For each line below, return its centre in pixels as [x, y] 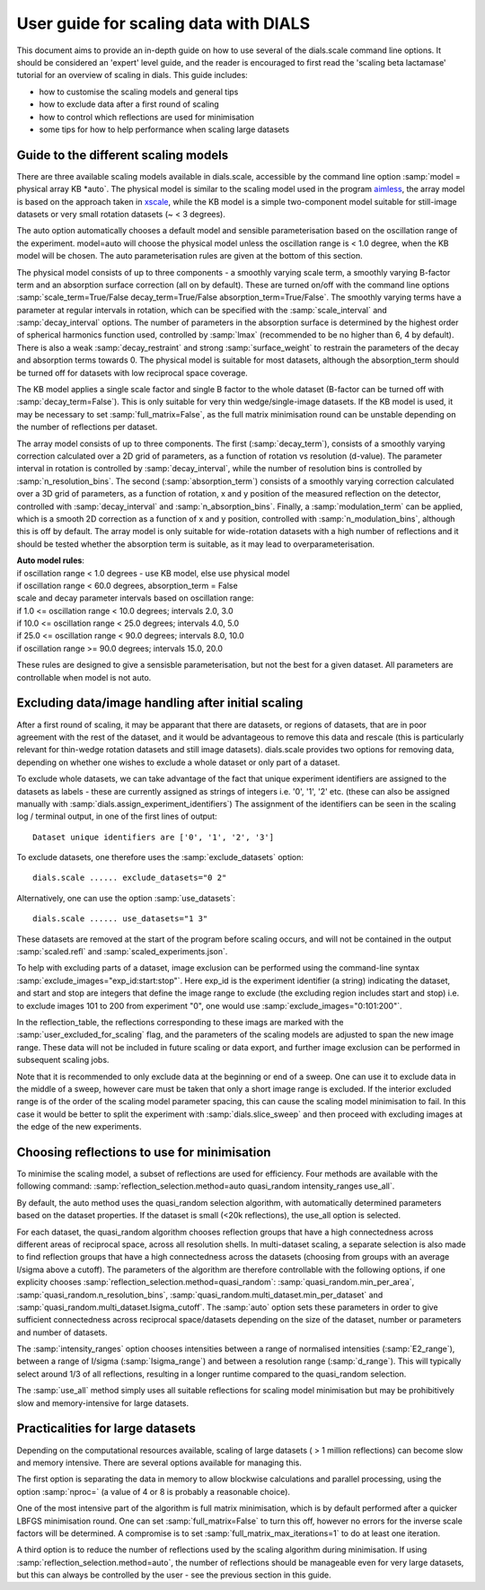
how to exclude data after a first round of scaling [129, 104]
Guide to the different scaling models [123, 155]
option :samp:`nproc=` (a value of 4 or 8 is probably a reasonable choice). [154, 1491]
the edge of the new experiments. [79, 1127]
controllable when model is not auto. [84, 677]
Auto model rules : [51, 560]
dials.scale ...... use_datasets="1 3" [120, 919]
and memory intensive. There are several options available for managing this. [159, 1463]
